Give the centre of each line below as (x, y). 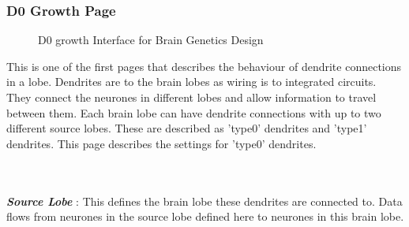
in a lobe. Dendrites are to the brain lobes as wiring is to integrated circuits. (191, 82)
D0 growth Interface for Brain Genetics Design (151, 40)
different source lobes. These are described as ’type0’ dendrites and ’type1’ (187, 128)
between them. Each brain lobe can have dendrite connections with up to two (194, 112)
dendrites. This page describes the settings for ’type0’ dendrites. (161, 143)
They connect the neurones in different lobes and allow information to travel (191, 97)
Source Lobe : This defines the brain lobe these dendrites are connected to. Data (204, 201)
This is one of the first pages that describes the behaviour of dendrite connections (204, 66)
